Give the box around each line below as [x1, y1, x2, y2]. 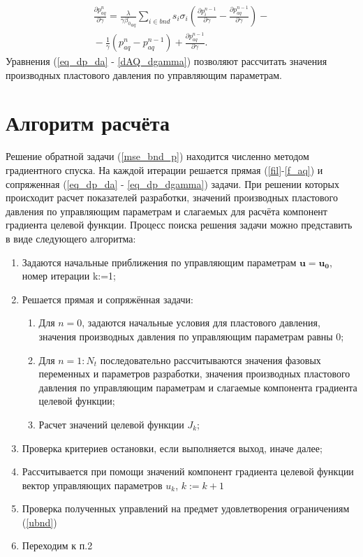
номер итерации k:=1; [22, 268, 117, 283]
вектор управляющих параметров [22, 477, 163, 492]
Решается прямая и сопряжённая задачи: [22, 291, 193, 306]
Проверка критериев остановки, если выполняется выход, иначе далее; [22, 440, 323, 455]
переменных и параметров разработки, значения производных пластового [38, 366, 350, 381]
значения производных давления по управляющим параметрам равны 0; [38, 328, 344, 343]
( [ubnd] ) [22, 514, 57, 529]
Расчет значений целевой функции [38, 417, 184, 431]
